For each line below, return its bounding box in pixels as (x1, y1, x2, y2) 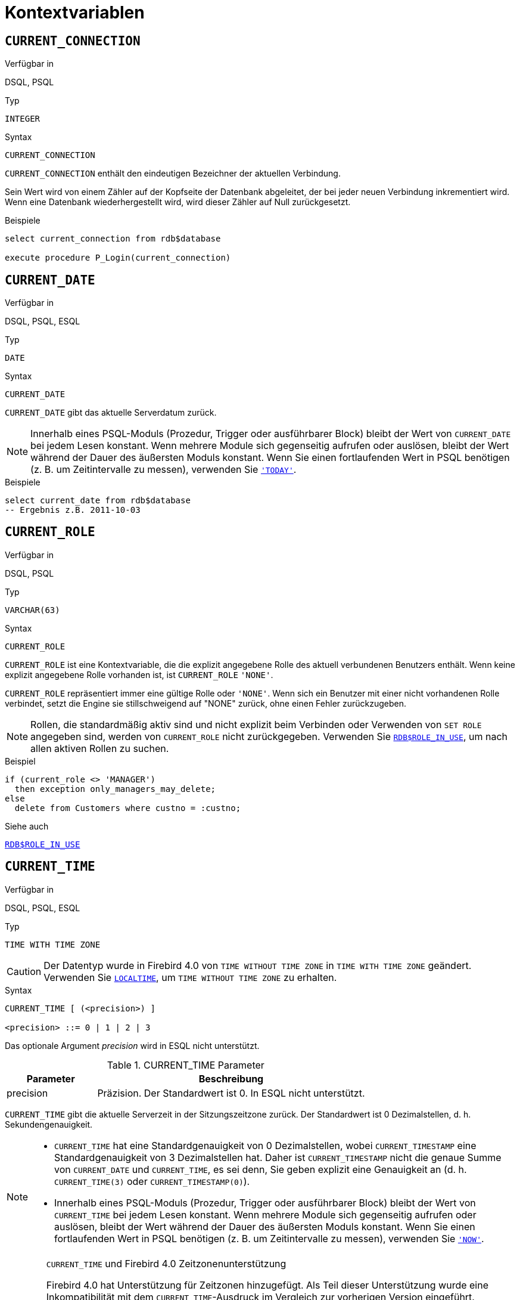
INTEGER (5, 114, 41, 124)
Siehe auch (5, 821, 49, 831)
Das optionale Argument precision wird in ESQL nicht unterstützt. (5, 1040, 260, 1051)
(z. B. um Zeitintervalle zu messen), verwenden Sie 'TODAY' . (30, 463, 297, 476)
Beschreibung (198, 1072, 264, 1085)
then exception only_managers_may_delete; (14, 784, 216, 794)
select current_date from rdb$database (5, 496, 191, 506)
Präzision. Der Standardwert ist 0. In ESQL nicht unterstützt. (97, 1087, 365, 1099)
